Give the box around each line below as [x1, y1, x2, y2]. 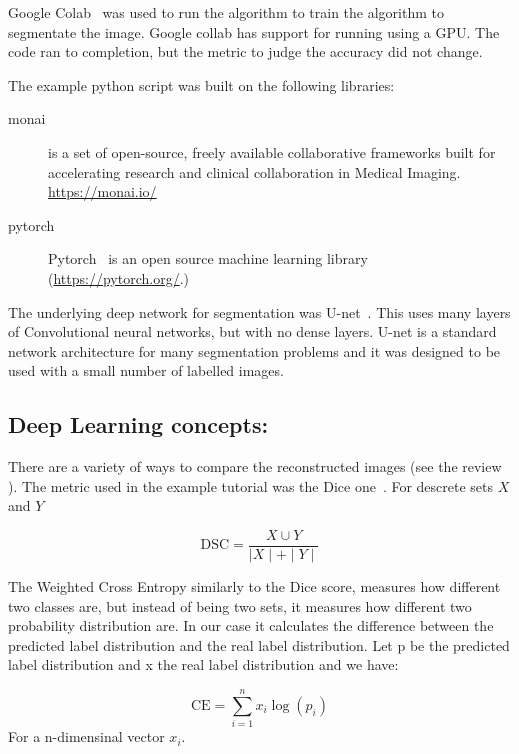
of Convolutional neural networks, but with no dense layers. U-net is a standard [8, 321, 497, 342]
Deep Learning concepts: [8, 409, 269, 440]
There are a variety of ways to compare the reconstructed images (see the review [8, 456, 502, 477]
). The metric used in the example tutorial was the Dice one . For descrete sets [8, 475, 494, 496]
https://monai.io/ [48, 181, 157, 202]
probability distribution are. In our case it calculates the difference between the [8, 615, 494, 636]
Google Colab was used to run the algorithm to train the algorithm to [8, 2, 444, 22]
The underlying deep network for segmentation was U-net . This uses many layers [8, 301, 511, 322]
